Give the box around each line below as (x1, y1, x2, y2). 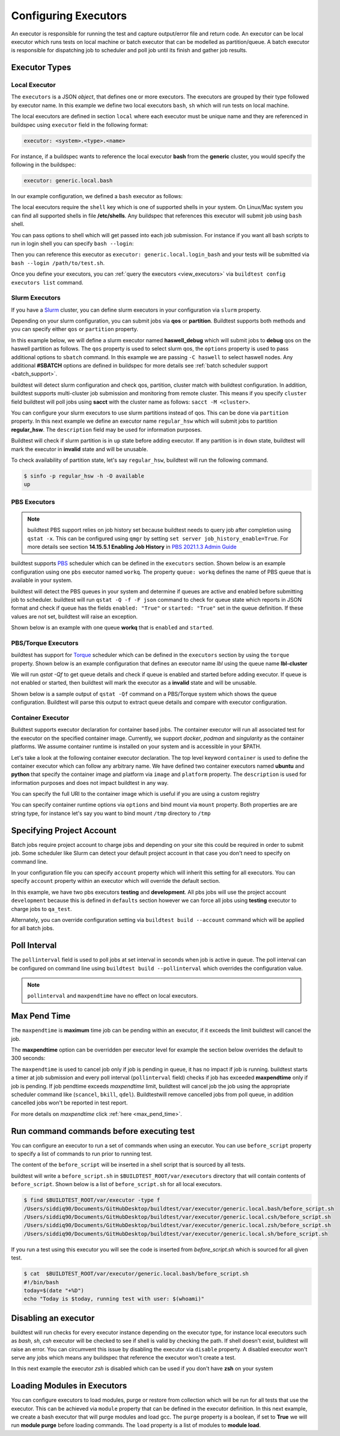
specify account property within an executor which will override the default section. (11, 877, 220, 885)
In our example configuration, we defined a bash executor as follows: (11, 192, 183, 199)
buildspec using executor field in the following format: (11, 121, 148, 129)
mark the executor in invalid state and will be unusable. (11, 445, 148, 453)
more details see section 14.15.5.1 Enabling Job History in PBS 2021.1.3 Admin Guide (27, 543, 237, 550)
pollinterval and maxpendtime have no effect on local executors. (27, 992, 198, 999)
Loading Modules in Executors (11, 1381, 127, 1391)
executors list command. (11, 279, 83, 286)
